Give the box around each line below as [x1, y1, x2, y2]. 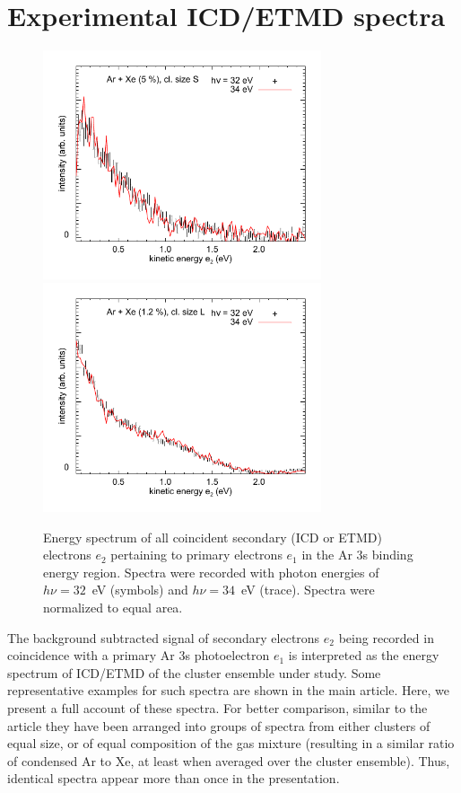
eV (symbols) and [91, 580, 188, 599]
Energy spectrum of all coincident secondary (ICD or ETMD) [43, 527, 382, 546]
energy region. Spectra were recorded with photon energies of [43, 562, 379, 581]
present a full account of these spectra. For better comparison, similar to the [7, 698, 428, 717]
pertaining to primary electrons [110, 545, 283, 564]
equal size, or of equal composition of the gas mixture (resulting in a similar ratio [7, 734, 455, 753]
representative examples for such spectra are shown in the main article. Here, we [7, 681, 449, 700]
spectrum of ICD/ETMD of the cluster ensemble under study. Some [7, 663, 381, 682]
